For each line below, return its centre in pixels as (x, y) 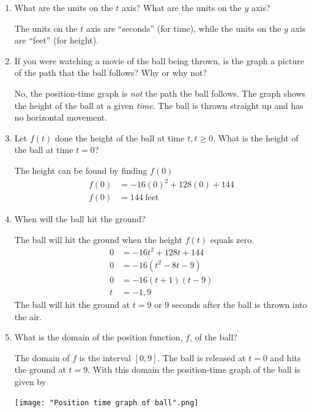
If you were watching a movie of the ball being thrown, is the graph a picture (159, 60)
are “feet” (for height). (57, 40)
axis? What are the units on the (181, 7)
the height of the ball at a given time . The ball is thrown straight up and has (159, 105)
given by (30, 381)
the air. (28, 316)
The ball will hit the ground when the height (98, 239)
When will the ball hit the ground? (80, 219)
